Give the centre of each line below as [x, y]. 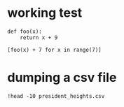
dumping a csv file [62, 78]
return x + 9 [39, 37]
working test [45, 13]
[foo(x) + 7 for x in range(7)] [54, 50]
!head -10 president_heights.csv [56, 96]
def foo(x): [25, 31]
